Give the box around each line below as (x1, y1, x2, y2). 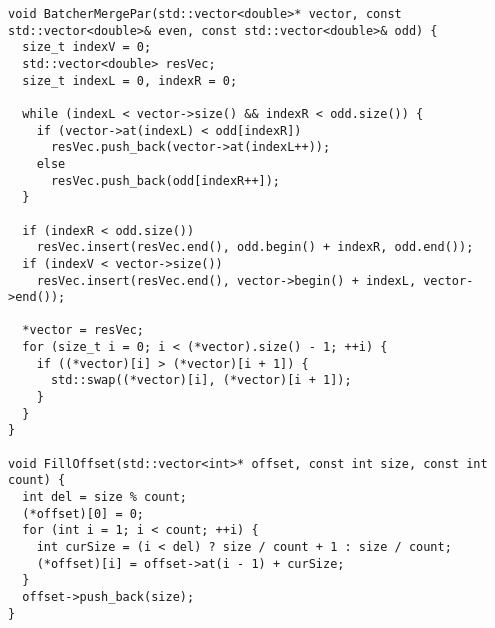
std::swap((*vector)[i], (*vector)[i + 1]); (50, 373, 352, 388)
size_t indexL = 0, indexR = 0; (22, 73, 238, 88)
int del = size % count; (22, 490, 187, 505)
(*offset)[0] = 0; (22, 506, 145, 521)
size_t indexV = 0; (22, 40, 152, 55)
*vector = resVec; (22, 323, 145, 338)
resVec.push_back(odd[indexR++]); (50, 173, 281, 188)
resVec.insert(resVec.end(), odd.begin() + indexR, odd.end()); (36, 240, 474, 255)
